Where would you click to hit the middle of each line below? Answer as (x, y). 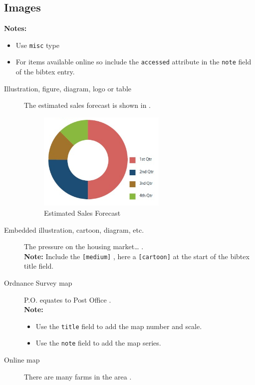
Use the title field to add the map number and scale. (119, 326)
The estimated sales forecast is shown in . (88, 105)
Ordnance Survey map (38, 283)
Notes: (15, 28)
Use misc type (37, 45)
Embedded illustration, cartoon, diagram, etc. (74, 229)
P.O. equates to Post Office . (68, 299)
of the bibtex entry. (45, 72)
